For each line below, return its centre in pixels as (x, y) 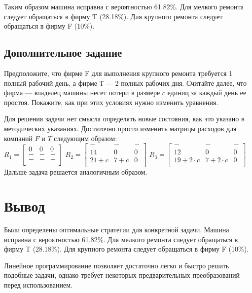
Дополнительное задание (63, 53)
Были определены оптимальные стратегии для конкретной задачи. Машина (117, 229)
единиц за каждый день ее (207, 92)
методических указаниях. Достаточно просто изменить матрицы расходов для (120, 128)
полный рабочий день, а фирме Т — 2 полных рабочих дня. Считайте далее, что (125, 83)
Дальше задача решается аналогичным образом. (76, 172)
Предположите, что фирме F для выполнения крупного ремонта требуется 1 (118, 73)
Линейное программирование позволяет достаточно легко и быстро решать (117, 265)
